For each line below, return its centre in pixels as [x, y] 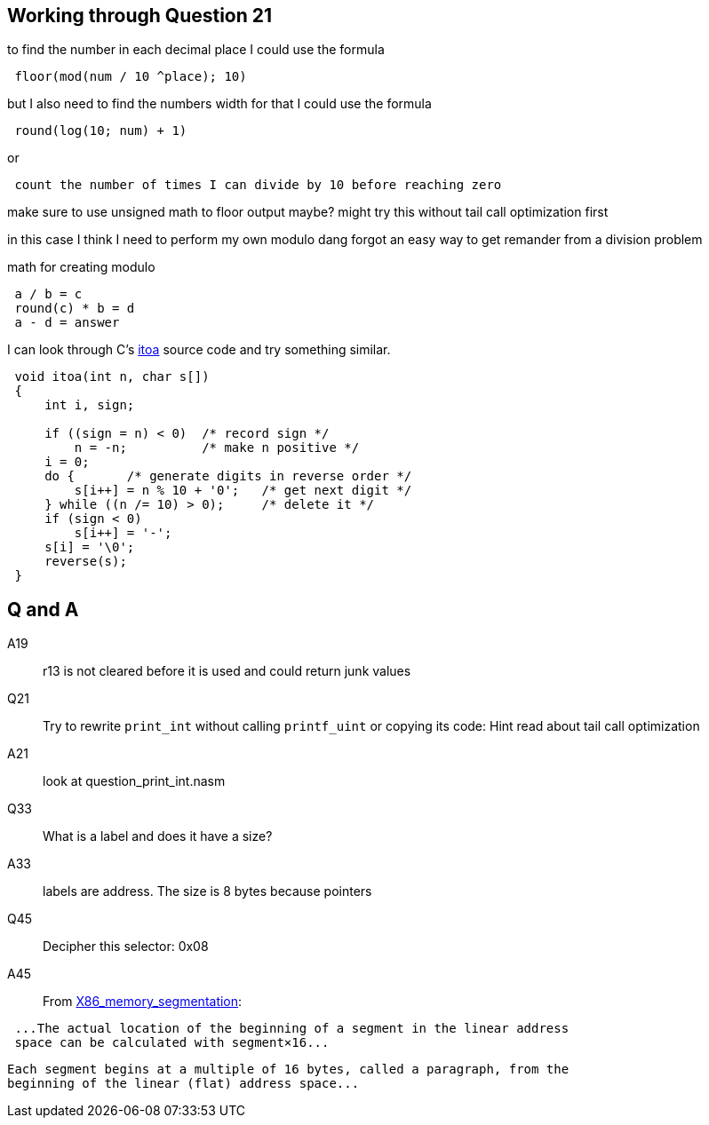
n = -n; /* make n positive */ [217, 448]
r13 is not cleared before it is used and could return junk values [227, 671]
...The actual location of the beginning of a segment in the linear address [292, 1029]
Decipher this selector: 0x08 [126, 947]
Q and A [43, 609]
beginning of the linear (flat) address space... [183, 1084]
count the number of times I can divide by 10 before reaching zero [258, 185]
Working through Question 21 [140, 16]
